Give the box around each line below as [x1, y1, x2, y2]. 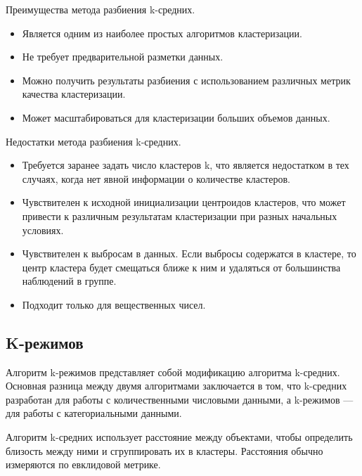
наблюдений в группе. [22, 274, 117, 288]
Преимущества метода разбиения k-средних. [6, 2, 195, 16]
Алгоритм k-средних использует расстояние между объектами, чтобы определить [6, 430, 353, 444]
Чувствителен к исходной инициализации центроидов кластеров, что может [22, 195, 346, 210]
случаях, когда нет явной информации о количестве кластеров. [22, 171, 290, 186]
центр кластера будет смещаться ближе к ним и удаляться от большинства [22, 259, 341, 274]
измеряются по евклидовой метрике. [6, 457, 161, 472]
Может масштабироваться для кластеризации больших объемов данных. [22, 110, 330, 124]
